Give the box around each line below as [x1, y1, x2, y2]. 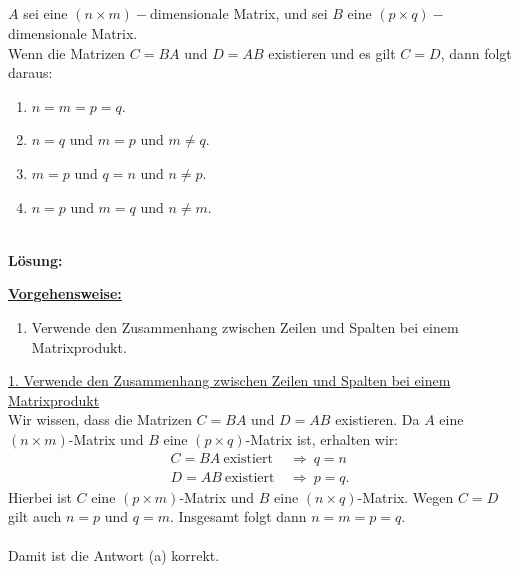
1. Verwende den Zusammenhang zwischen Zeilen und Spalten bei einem [8, 370, 451, 391]
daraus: [8, 62, 53, 83]
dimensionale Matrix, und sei [150, 3, 328, 24]
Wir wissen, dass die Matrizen [8, 409, 192, 430]
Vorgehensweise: [8, 283, 122, 304]
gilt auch [8, 506, 62, 527]
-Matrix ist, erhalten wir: [245, 428, 399, 449]
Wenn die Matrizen [8, 42, 126, 63]
